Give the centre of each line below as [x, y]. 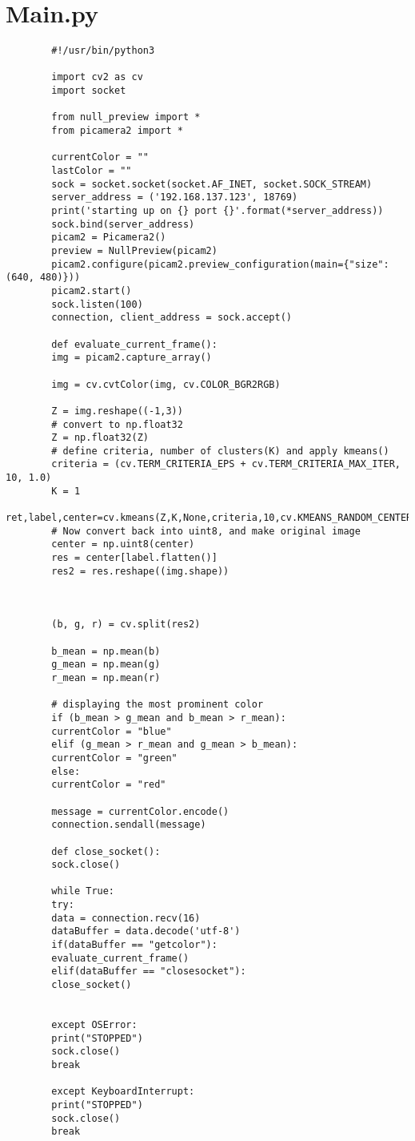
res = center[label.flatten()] [134, 558]
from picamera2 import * [117, 131]
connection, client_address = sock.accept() [172, 318]
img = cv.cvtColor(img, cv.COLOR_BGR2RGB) [166, 384]
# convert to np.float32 [117, 424]
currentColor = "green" [114, 758]
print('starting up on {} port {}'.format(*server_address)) [217, 211]
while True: [83, 891]
